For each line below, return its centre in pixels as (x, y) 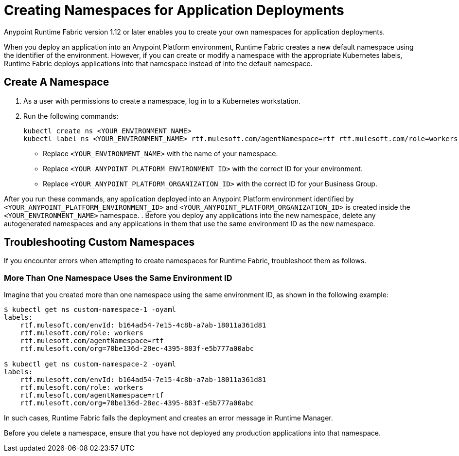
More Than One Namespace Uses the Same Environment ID (118, 278)
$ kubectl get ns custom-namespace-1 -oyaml (90, 310)
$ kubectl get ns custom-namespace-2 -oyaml (90, 364)
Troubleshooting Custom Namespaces (99, 242)
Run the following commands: (71, 116)
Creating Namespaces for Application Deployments (174, 10)
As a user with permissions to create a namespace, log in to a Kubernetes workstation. (162, 101)
